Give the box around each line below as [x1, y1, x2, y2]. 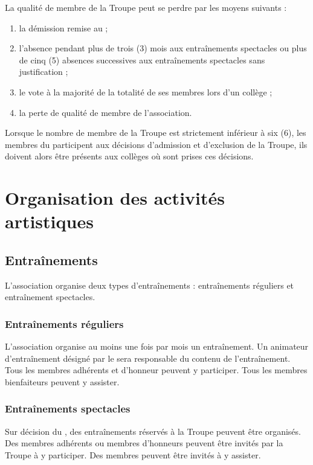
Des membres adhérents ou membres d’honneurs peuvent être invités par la [5, 437, 283, 449]
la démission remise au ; [19, 21, 108, 34]
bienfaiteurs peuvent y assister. [5, 375, 120, 388]
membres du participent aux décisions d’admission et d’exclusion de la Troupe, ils [5, 138, 308, 150]
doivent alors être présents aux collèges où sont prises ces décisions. [5, 150, 254, 162]
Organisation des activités [5, 185, 225, 210]
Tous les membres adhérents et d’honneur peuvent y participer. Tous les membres [5, 364, 308, 376]
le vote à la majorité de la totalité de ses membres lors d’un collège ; [19, 85, 273, 98]
